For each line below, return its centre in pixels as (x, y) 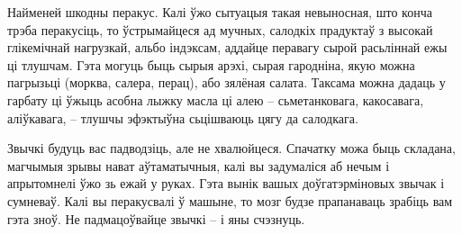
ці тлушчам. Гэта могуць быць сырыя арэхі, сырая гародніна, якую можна (211, 64)
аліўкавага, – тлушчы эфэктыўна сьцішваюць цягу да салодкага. (183, 117)
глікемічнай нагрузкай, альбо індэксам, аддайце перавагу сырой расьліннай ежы (227, 47)
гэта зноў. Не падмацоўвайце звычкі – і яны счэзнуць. (156, 218)
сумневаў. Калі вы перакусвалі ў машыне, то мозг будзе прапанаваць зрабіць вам (230, 200)
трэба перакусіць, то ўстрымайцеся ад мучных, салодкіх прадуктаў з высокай (220, 29)
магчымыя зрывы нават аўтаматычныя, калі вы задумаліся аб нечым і (199, 165)
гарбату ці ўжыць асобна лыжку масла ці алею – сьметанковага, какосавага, (216, 99)
